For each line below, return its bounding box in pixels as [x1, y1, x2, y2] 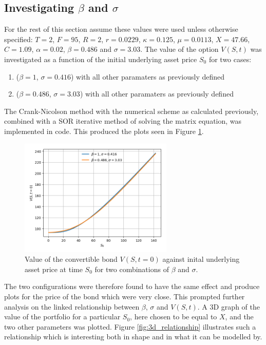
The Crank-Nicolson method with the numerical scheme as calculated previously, [4, 105, 259, 116]
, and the [225, 311, 254, 322]
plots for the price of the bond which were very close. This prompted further [4, 291, 245, 301]
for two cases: [208, 53, 252, 64]
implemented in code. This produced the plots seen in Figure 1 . [4, 125, 204, 136]
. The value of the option [140, 44, 219, 54]
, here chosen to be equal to [130, 311, 217, 322]
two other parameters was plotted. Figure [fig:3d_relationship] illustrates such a [4, 321, 256, 332]
